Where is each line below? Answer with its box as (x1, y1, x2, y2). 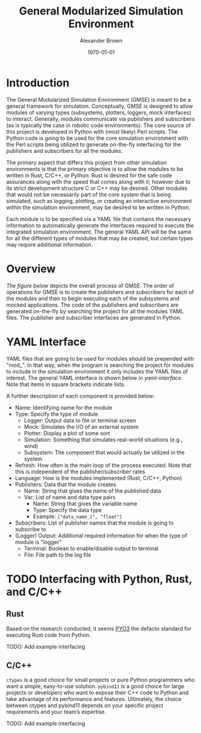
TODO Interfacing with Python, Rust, (6, 572, 193, 585)
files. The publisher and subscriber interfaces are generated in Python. (6, 314, 182, 321)
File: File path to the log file (23, 551, 91, 558)
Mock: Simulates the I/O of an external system (23, 423, 139, 430)
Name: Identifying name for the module (14, 404, 113, 411)
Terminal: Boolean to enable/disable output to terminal (23, 544, 159, 552)
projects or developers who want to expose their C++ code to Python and (6, 689, 189, 696)
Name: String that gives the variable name (32, 500, 137, 507)
